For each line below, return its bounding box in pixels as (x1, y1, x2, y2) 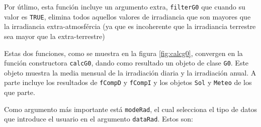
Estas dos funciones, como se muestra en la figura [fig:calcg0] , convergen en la (4, 47, 243, 58)
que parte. (4, 87, 35, 97)
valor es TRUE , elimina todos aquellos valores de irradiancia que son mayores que (4, 11, 251, 21)
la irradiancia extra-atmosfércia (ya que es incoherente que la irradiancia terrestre (4, 21, 256, 31)
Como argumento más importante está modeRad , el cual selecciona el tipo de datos (4, 103, 257, 114)
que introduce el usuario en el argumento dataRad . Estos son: (4, 113, 193, 124)
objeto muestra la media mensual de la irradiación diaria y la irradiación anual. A (4, 67, 256, 77)
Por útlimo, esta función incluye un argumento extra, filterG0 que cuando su (4, 1, 245, 11)
